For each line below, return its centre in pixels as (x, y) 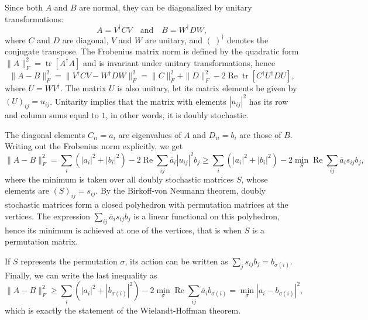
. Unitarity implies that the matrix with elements (138, 101)
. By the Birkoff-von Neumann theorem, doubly (180, 190)
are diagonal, (85, 39)
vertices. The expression (48, 216)
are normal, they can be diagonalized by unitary (166, 7)
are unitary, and (174, 39)
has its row (269, 101)
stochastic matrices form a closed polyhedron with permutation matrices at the (147, 204)
